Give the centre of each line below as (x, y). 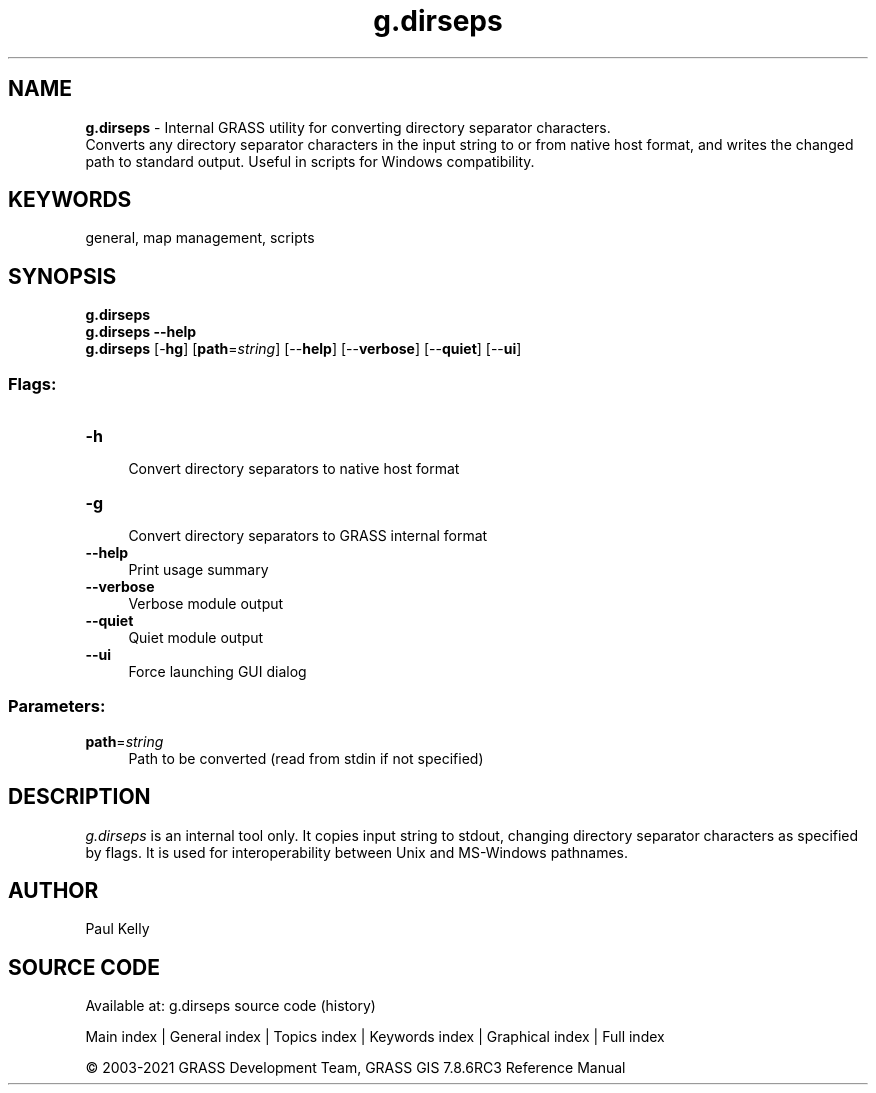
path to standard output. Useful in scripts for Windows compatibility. (310, 161)
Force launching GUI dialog (217, 672)
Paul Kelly (117, 929)
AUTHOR (53, 891)
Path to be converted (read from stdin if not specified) (306, 758)
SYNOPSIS (62, 276)
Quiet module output (196, 638)
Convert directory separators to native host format (294, 469)
